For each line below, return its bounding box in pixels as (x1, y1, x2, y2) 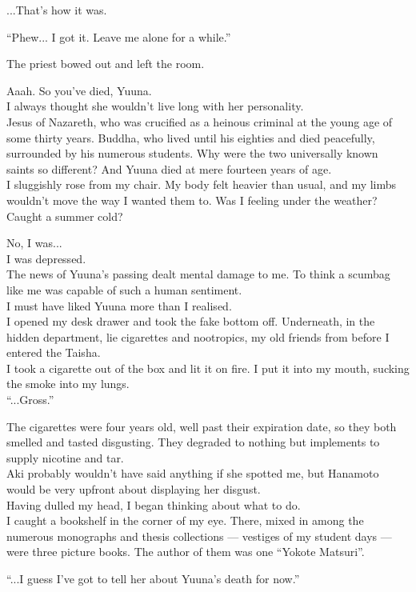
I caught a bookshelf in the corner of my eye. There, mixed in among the (6, 512, 364, 529)
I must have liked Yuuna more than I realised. (6, 297, 232, 314)
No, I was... (6, 234, 62, 251)
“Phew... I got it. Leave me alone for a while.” (6, 28, 231, 45)
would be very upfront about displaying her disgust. (6, 481, 261, 498)
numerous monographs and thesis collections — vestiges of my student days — (6, 527, 392, 544)
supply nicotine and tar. (6, 449, 124, 466)
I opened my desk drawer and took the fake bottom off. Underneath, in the (6, 313, 375, 330)
